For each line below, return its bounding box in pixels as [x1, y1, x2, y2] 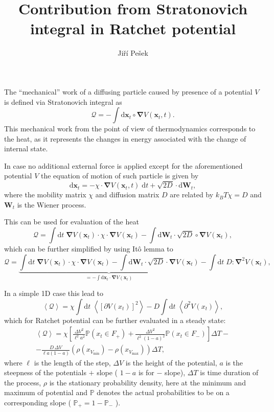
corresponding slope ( [4, 397, 71, 408]
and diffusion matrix [95, 189, 159, 200]
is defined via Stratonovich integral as [4, 96, 122, 107]
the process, [4, 377, 41, 387]
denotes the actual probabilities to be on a [97, 387, 230, 398]
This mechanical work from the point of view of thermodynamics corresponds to [4, 123, 256, 134]
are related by [170, 189, 214, 200]
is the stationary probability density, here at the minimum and [49, 377, 246, 387]
